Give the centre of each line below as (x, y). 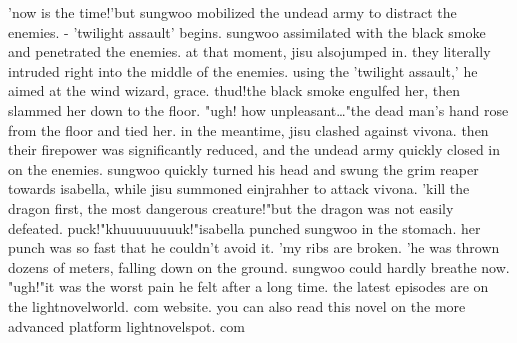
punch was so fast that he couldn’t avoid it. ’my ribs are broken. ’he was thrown (254, 247)
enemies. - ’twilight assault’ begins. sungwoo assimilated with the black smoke (247, 31)
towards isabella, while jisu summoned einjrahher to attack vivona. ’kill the (239, 188)
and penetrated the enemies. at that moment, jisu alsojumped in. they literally (249, 51)
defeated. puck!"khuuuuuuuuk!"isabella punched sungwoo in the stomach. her (244, 227)
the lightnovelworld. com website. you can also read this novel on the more (237, 305)
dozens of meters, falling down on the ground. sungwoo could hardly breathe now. (259, 266)
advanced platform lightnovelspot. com (126, 325)
